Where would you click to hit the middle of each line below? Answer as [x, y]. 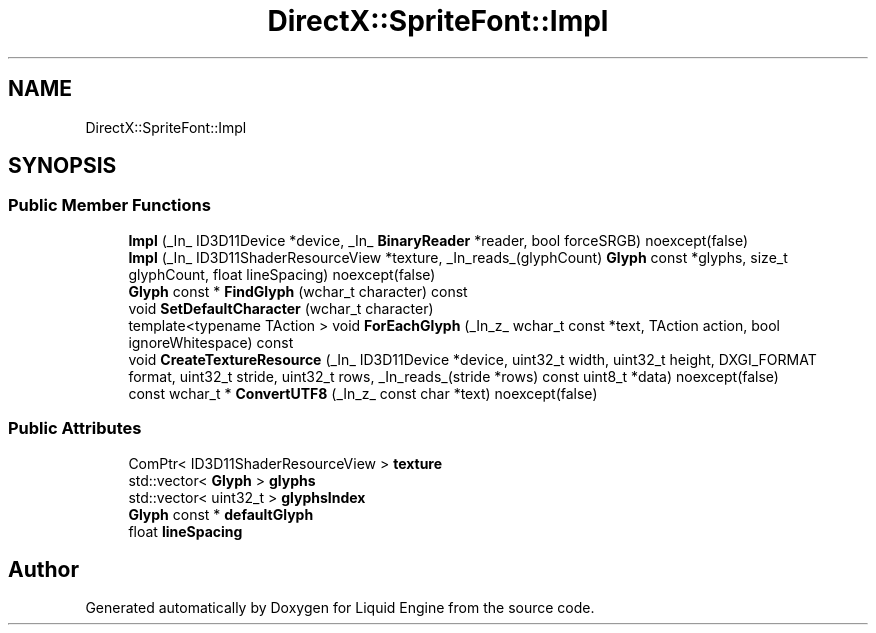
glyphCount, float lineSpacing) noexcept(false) [282, 274]
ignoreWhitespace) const [211, 342]
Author [43, 569]
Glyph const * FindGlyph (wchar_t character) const [298, 291]
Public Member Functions [109, 205]
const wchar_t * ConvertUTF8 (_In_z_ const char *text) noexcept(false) [363, 393]
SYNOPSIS [62, 166]
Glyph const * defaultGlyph [221, 514]
